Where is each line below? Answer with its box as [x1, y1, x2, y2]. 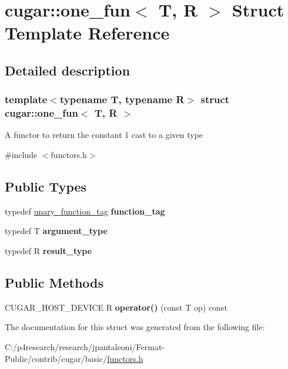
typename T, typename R [59, 92, 185, 107]
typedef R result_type [5, 245, 92, 257]
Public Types [5, 177, 87, 196]
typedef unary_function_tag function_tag [5, 205, 165, 217]
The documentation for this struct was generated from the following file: [5, 321, 265, 333]
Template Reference [5, 21, 170, 45]
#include [5, 149, 38, 161]
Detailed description [5, 61, 130, 79]
